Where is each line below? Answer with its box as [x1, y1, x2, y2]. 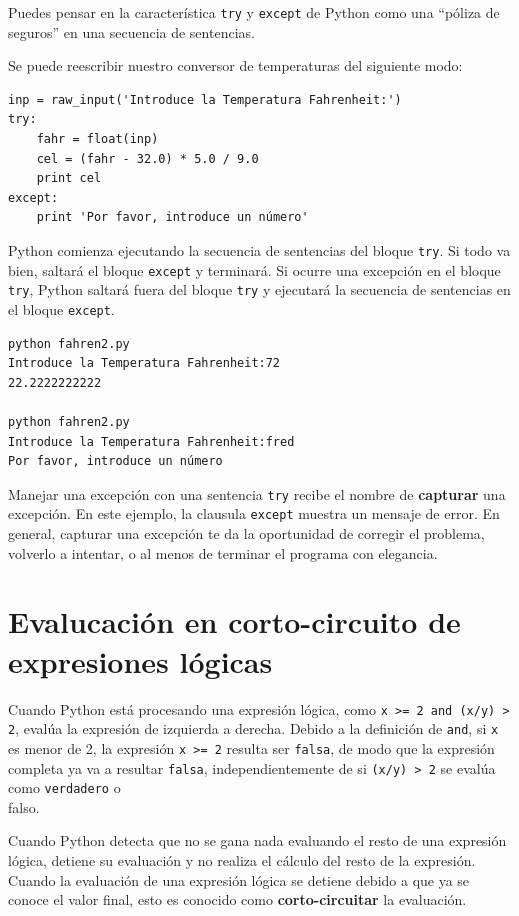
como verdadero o [8, 777, 121, 798]
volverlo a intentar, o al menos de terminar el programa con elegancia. [8, 542, 438, 563]
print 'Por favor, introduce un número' [36, 210, 309, 225]
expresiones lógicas [8, 640, 273, 681]
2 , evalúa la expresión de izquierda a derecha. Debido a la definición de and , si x [8, 718, 499, 739]
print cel [36, 171, 102, 186]
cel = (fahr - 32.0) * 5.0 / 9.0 [36, 151, 259, 166]
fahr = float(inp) [36, 132, 159, 147]
